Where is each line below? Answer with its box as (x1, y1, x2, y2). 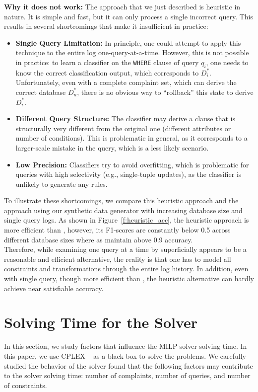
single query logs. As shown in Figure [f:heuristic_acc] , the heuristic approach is (4, 215, 249, 225)
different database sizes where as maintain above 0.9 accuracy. (4, 234, 193, 244)
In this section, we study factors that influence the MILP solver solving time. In (4, 341, 247, 351)
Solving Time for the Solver (4, 312, 198, 332)
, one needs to (206, 57, 249, 67)
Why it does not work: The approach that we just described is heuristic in (4, 1, 241, 11)
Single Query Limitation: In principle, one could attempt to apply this (15, 37, 241, 48)
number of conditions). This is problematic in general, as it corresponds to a (15, 133, 248, 143)
